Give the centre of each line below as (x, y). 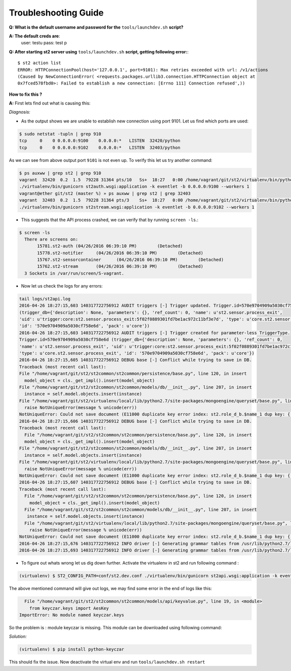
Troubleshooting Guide (56, 13)
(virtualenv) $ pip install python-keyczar (72, 649)
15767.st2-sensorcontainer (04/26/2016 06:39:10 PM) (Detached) (130, 260)
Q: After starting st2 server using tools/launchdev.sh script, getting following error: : (99, 52)
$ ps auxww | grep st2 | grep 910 (60, 173)
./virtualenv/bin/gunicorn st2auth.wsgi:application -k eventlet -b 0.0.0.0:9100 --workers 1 (134, 187)
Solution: (18, 637)
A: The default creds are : (34, 36)
